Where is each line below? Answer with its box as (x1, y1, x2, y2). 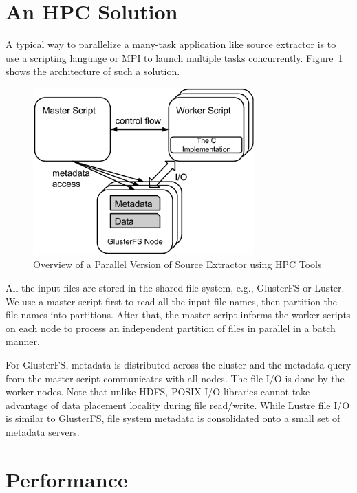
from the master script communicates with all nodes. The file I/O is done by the (6, 371, 345, 385)
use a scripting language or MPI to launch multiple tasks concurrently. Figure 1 (6, 50, 343, 65)
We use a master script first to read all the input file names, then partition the (6, 294, 338, 308)
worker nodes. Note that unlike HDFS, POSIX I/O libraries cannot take (6, 384, 310, 399)
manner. (6, 334, 40, 349)
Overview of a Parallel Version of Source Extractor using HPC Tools (33, 257, 322, 272)
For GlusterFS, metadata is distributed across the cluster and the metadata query (6, 357, 351, 371)
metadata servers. (6, 424, 80, 439)
